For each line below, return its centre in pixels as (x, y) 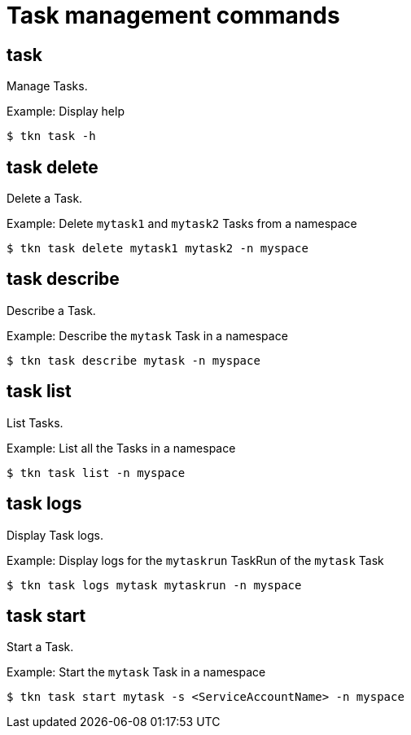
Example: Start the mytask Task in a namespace (136, 672)
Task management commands (173, 15)
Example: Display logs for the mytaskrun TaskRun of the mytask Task (195, 560)
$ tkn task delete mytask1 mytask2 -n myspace (157, 249)
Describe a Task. (51, 310)
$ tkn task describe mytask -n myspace (133, 360)
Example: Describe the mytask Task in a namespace (147, 335)
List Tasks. (35, 422)
